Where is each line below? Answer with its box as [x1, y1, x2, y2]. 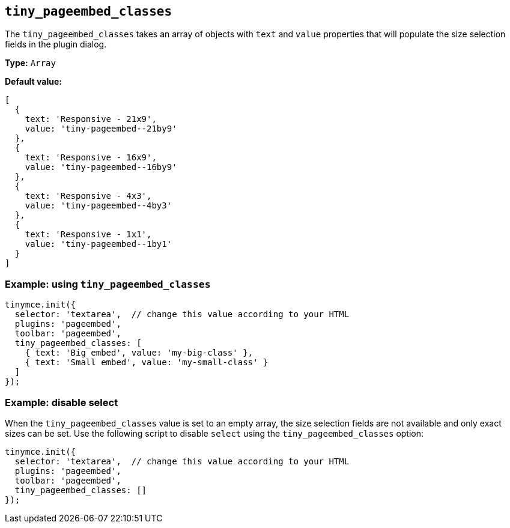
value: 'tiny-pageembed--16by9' [25, 162, 177, 172]
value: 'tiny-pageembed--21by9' [25, 124, 177, 134]
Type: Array [5, 58, 56, 68]
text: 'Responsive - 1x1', [25, 229, 152, 240]
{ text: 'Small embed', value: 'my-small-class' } [25, 357, 269, 368]
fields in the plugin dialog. [5, 39, 107, 50]
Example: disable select [5, 396, 118, 408]
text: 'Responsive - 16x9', [25, 153, 157, 163]
